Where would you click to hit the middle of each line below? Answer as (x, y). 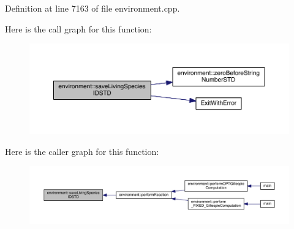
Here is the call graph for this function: (78, 28)
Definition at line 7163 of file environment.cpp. (92, 8)
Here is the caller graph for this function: (82, 151)
